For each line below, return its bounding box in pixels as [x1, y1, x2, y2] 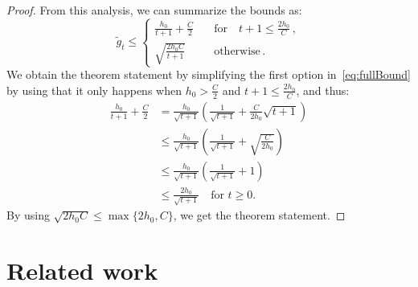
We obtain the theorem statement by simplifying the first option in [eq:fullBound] [6, 66, 412, 83]
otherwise [214, 45, 260, 57]
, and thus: [296, 81, 350, 98]
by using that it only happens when [6, 81, 182, 98]
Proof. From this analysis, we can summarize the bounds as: [6, 2, 302, 18]
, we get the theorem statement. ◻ [173, 207, 346, 223]
